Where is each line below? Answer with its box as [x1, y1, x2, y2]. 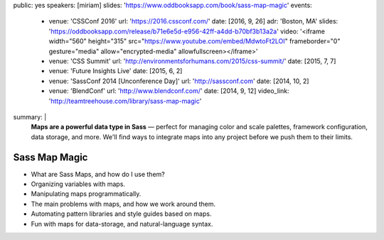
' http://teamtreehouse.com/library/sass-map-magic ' [48, 97, 202, 105]
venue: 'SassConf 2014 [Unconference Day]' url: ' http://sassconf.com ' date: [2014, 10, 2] [48, 77, 309, 85]
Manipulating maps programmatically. [31, 190, 142, 198]
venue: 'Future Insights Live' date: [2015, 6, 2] [48, 67, 183, 75]
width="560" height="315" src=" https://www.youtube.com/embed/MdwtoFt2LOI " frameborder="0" [48, 37, 341, 45]
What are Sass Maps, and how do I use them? [31, 170, 165, 178]
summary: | [13, 112, 47, 121]
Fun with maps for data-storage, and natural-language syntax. [31, 219, 213, 228]
